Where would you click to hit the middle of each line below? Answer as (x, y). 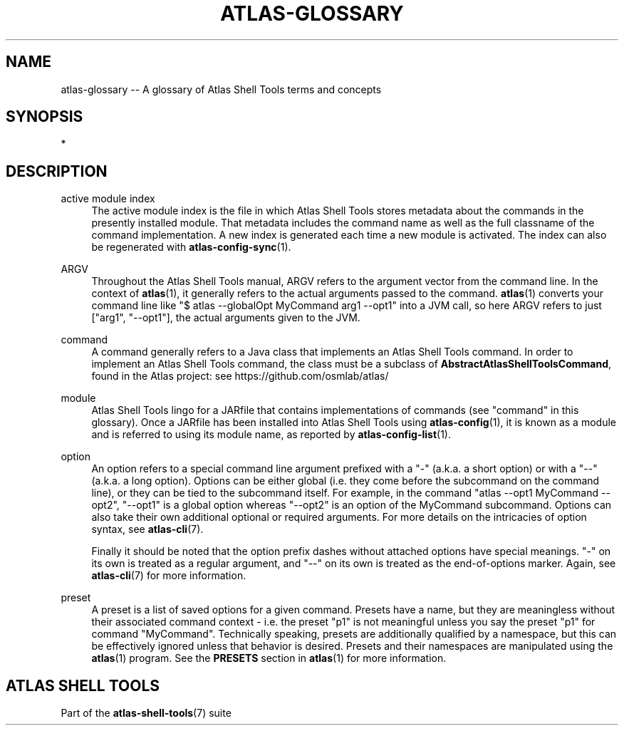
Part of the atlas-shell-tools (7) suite (146, 713)
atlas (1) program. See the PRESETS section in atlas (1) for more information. (269, 658)
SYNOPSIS (45, 117)
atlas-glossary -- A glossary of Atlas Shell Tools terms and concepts (221, 89)
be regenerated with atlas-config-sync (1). (191, 247)
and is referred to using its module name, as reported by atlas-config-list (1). (271, 435)
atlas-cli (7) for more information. (169, 576)
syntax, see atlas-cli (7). (147, 529)
